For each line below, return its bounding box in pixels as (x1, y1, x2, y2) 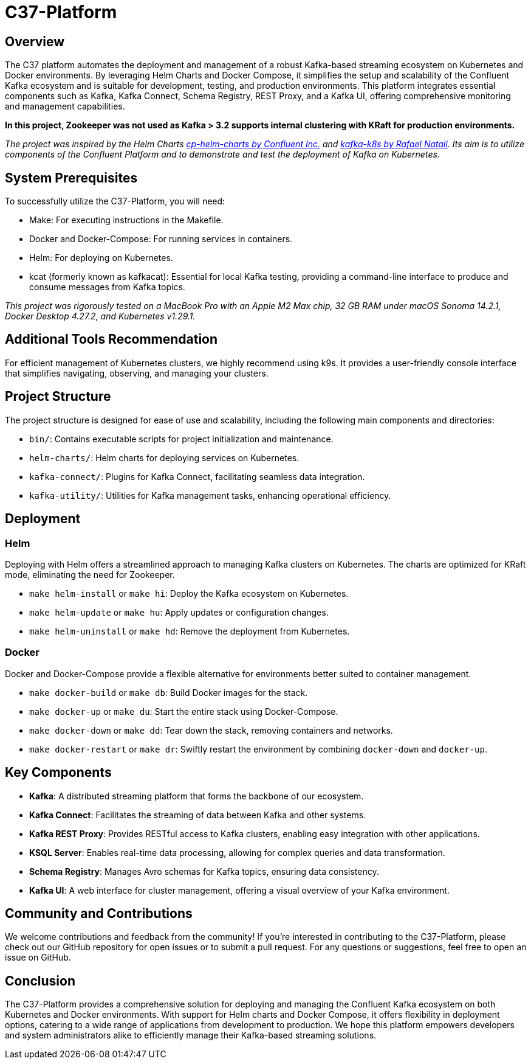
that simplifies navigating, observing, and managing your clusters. (5, 367, 269, 378)
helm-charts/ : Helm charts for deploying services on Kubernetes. (29, 452, 300, 463)
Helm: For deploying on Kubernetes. (29, 252, 173, 263)
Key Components (5, 765, 112, 781)
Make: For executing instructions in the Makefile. (29, 215, 224, 226)
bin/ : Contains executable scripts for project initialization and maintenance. (29, 433, 334, 444)
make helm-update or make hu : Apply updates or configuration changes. (29, 607, 329, 617)
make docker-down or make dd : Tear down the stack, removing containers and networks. (29, 725, 393, 735)
